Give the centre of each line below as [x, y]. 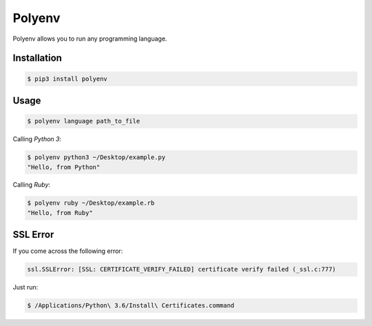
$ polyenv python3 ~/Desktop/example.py [96, 157]
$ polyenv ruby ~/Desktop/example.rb [91, 203]
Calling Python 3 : [37, 139]
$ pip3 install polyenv [68, 79]
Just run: [25, 287]
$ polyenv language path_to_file [84, 121]
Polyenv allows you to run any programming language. [90, 39]
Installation [37, 58]
